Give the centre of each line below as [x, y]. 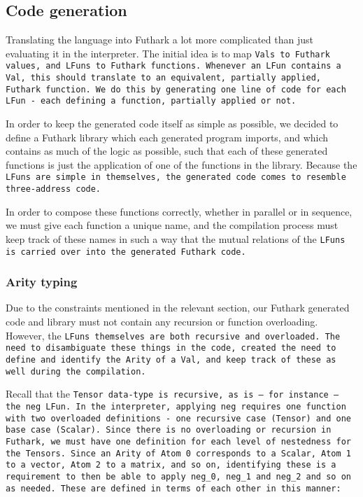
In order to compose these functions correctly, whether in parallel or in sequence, [179, 211]
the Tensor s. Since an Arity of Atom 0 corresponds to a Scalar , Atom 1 [178, 453]
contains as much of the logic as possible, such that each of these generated [167, 151]
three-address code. [54, 189]
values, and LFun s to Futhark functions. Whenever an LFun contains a [173, 66]
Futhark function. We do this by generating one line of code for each [176, 89]
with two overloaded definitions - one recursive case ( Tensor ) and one [178, 418]
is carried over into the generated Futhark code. [126, 252]
